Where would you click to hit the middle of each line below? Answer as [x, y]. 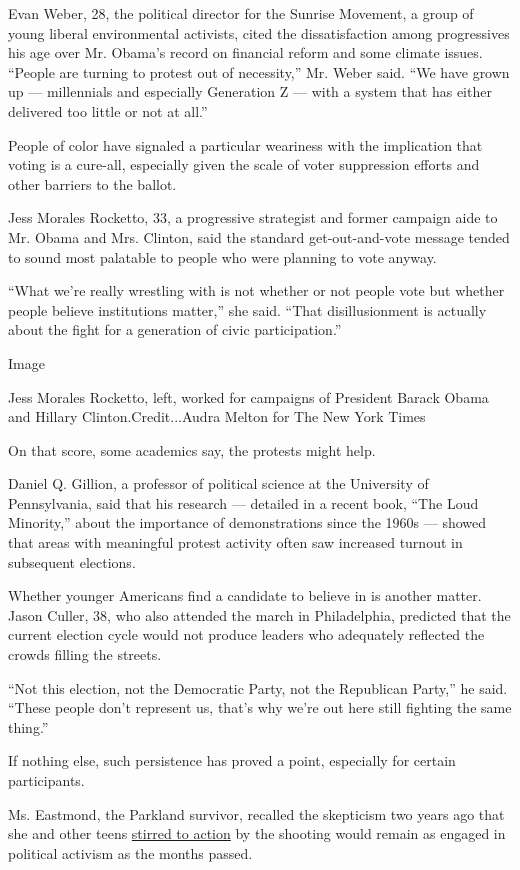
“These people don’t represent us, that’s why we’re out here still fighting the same [260, 707]
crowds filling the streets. [85, 654]
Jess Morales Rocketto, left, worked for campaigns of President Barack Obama [248, 396]
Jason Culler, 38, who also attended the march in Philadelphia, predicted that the [259, 614]
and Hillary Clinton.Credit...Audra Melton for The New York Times [217, 416]
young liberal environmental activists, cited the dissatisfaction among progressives [259, 32]
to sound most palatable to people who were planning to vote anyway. [222, 256]
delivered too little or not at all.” [108, 110]
